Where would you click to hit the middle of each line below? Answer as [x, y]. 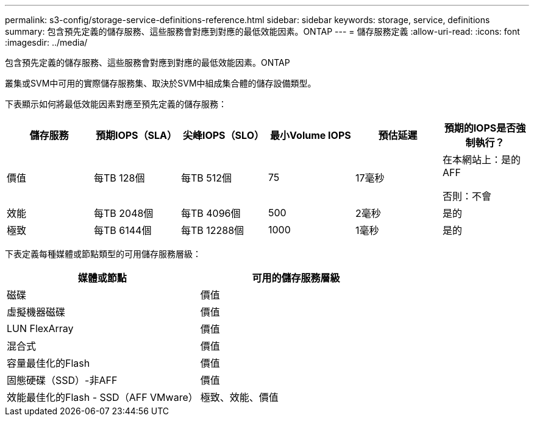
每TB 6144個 [123, 230]
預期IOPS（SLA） [136, 135]
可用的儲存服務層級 [296, 278]
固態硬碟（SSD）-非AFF [62, 380]
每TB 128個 [119, 178]
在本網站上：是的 [481, 160]
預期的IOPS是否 [480, 128]
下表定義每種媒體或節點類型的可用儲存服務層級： [103, 254]
